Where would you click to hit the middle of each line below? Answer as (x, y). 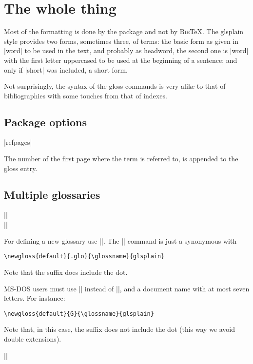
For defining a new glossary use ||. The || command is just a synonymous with (120, 240)
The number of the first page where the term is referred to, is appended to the (121, 159)
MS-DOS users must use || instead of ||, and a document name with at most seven (127, 288)
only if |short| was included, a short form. (66, 69)
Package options (45, 122)
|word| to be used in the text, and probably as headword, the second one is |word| (126, 50)
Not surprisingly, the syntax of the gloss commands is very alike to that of (115, 86)
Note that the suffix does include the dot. (66, 272)
